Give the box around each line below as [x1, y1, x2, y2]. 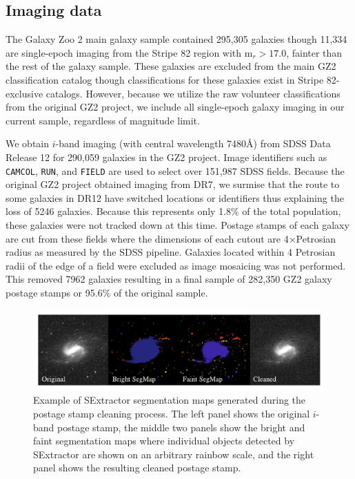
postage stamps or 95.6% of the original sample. [6, 285, 208, 299]
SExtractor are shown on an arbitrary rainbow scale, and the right [33, 447, 314, 461]
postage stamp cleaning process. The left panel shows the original [33, 406, 310, 420]
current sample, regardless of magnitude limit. [6, 113, 200, 127]
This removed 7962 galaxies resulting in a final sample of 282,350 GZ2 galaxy [6, 272, 332, 286]
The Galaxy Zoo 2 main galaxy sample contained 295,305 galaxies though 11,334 [6, 32, 347, 46]
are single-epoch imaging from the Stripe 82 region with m [6, 45, 253, 59]
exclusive [6, 86, 43, 100]
